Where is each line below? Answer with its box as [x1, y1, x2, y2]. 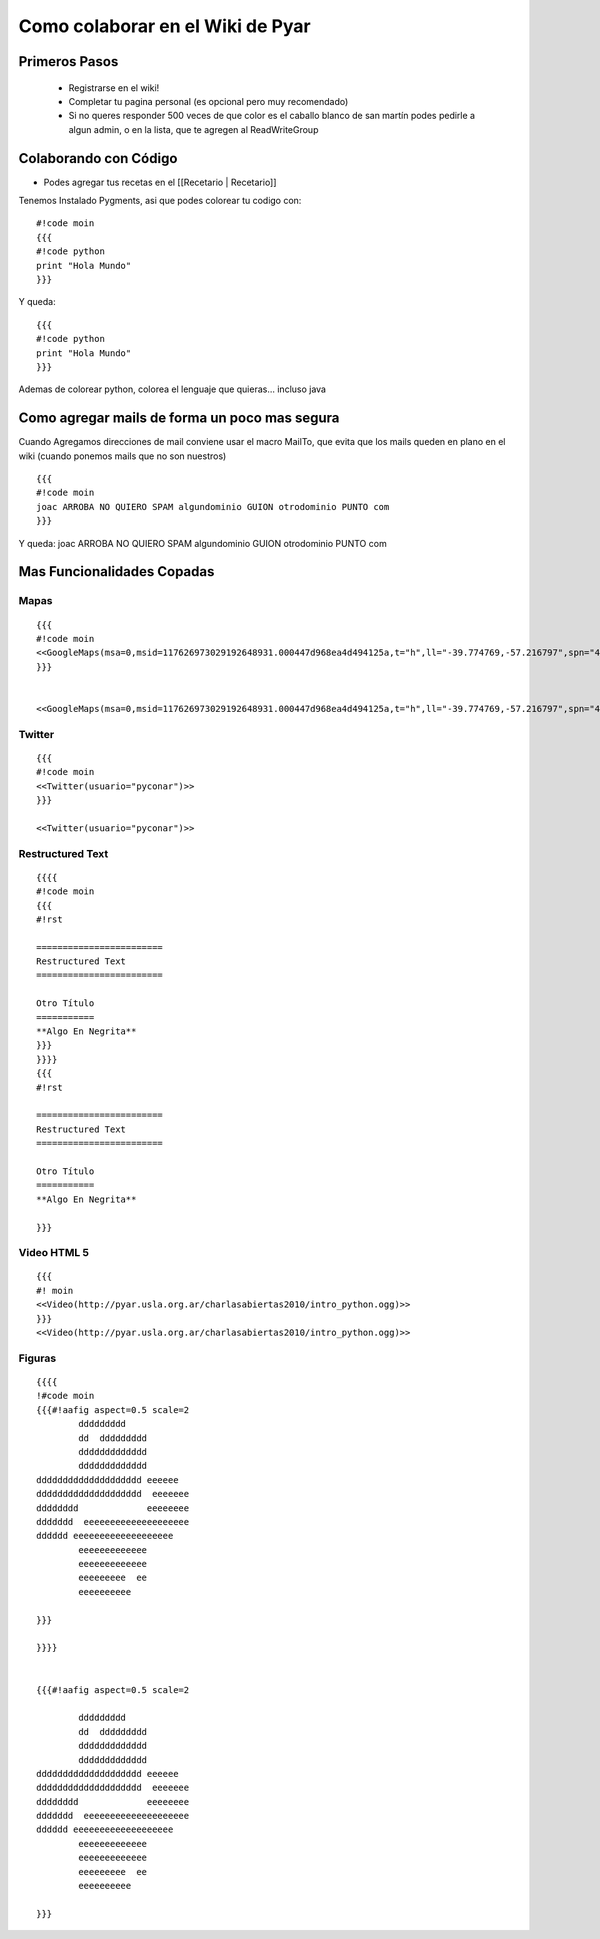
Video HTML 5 [18, 1246, 90, 1260]
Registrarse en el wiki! [68, 81, 160, 94]
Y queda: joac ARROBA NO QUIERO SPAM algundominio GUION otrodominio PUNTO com [18, 537, 387, 549]
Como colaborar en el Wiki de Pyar [18, 15, 311, 37]
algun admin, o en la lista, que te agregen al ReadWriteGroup [68, 123, 319, 135]
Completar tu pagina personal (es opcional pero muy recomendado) [68, 95, 349, 107]
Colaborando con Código [18, 150, 178, 167]
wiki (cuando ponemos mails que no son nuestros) [18, 450, 227, 462]
